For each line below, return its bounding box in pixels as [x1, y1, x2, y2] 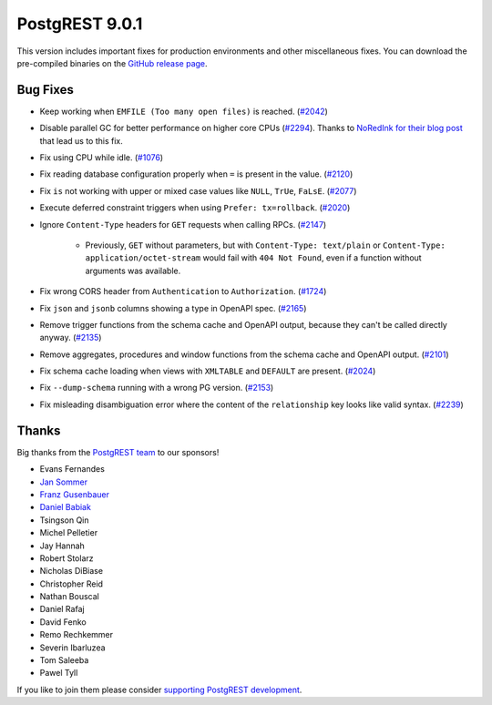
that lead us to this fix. [39, 135, 123, 146]
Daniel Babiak [39, 502, 91, 513]
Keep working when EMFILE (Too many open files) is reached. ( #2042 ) [39, 106, 328, 117]
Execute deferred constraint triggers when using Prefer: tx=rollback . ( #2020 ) [39, 202, 351, 213]
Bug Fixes [16, 82, 75, 97]
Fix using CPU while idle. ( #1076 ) [39, 152, 164, 163]
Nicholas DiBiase [39, 566, 104, 577]
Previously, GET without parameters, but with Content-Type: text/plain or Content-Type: [85, 240, 446, 250]
